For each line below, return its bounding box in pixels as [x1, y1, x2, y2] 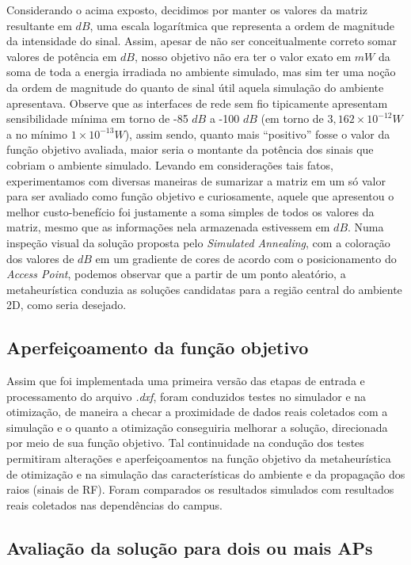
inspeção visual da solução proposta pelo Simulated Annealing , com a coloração [6, 234, 390, 250]
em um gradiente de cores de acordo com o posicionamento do [95, 250, 397, 266]
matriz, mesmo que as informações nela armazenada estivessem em [6, 219, 330, 235]
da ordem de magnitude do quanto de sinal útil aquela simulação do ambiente [6, 78, 384, 95]
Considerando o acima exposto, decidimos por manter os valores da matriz [6, 2, 367, 17]
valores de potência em [6, 48, 117, 64]
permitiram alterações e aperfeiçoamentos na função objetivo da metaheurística [6, 450, 391, 467]
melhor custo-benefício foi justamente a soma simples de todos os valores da [6, 203, 375, 220]
